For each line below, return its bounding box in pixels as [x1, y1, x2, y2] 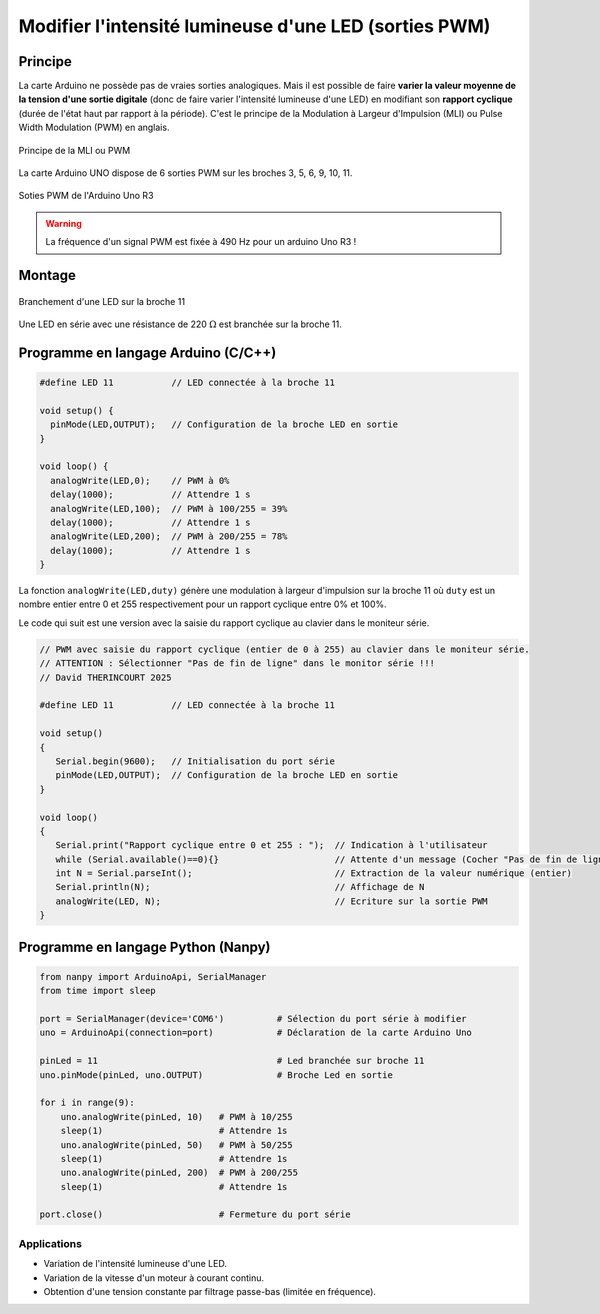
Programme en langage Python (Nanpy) [18, 938, 271, 955]
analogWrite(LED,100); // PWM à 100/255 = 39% [50, 503, 288, 514]
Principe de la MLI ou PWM [18, 144, 131, 156]
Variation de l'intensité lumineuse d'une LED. [43, 1258, 227, 1270]
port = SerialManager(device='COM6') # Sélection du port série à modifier [39, 1013, 467, 1024]
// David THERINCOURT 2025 [39, 671, 172, 683]
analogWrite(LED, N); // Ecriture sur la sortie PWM [55, 895, 489, 907]
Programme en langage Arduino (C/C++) [18, 344, 277, 361]
